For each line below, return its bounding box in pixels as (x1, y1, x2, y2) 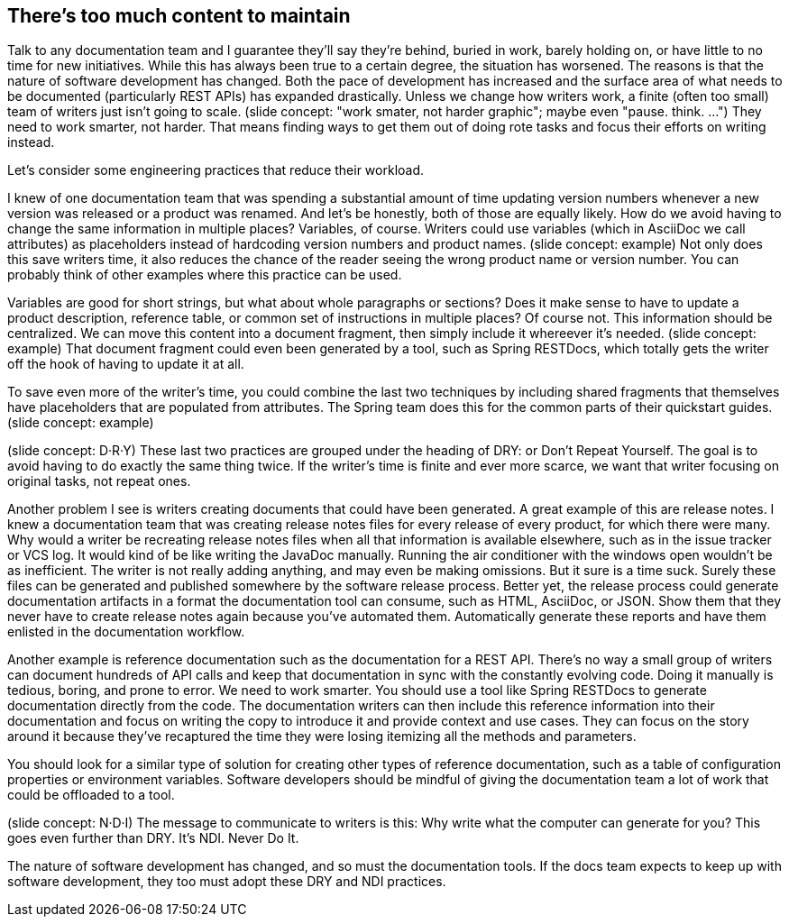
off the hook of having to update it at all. (7, 356, 244, 372)
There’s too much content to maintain (7, 5, 351, 27)
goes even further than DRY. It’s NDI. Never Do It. (7, 830, 299, 846)
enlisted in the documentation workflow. (7, 624, 245, 640)
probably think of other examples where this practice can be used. (7, 267, 402, 283)
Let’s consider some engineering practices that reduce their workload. (7, 162, 425, 178)
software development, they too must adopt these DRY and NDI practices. (7, 874, 446, 890)
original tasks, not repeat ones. (7, 473, 191, 489)
